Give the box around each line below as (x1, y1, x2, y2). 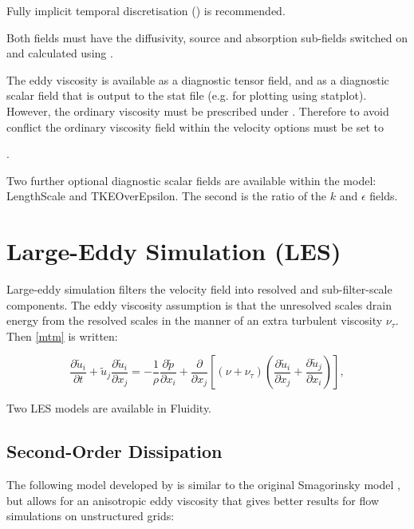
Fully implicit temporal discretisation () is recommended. (6, 2, 286, 18)
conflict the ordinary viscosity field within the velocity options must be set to (6, 118, 384, 135)
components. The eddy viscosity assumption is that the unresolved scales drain (6, 296, 392, 313)
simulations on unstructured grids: (6, 507, 175, 524)
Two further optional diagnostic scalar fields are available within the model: (6, 172, 377, 188)
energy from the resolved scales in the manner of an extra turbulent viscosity (6, 312, 383, 329)
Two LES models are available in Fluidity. (6, 400, 211, 416)
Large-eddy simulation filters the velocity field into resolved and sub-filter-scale (6, 281, 392, 298)
